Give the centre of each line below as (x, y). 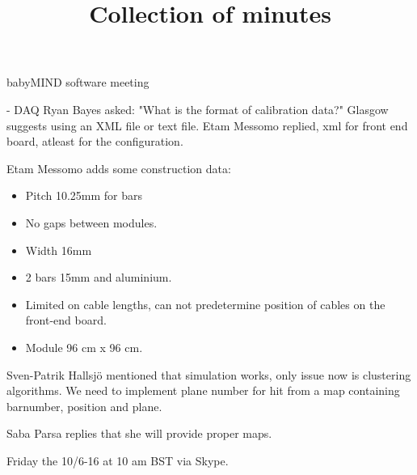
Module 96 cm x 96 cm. (84, 347)
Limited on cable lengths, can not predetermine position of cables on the (205, 304)
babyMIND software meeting (78, 82)
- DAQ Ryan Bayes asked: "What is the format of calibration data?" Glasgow (198, 109)
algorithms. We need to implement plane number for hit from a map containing (203, 390)
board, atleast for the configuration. (95, 141)
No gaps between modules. (91, 222)
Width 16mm (59, 250)
